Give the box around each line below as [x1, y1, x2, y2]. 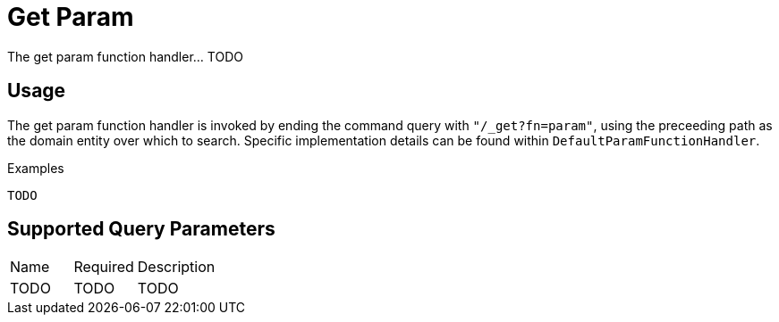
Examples [7, 160, 64, 176]
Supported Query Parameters [7, 218, 275, 241]
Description [137, 258, 216, 277]
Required [73, 258, 134, 277]
